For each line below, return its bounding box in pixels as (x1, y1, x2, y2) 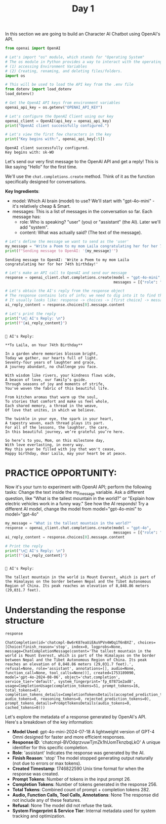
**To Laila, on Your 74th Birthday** (5, 343, 83, 348)
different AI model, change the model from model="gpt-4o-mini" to (5, 506, 142, 512)
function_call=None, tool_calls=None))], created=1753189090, (5, 670, 136, 676)
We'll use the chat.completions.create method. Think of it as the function (5, 174, 155, 179)
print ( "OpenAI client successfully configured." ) (5, 123, 110, 128)
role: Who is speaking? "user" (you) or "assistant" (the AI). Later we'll (19, 219, 161, 225)
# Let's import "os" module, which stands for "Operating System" (5, 55, 145, 60)
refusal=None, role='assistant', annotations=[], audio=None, (5, 666, 136, 671)
